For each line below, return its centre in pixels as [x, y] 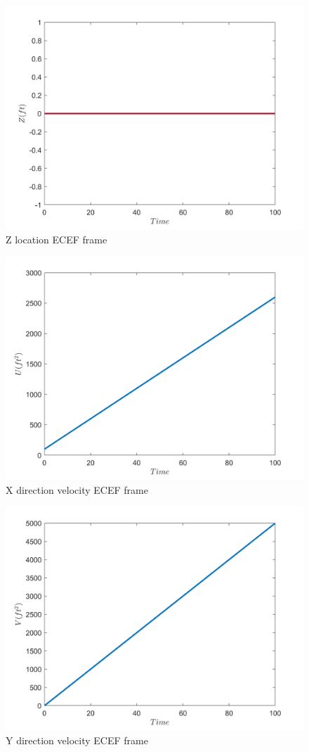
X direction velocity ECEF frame [77, 489]
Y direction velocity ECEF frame [77, 740]
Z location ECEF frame [57, 239]
